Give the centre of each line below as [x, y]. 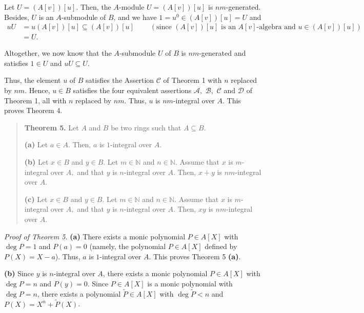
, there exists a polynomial [79, 293]
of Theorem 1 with [193, 80]
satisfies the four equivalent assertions [132, 90]
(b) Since [19, 273]
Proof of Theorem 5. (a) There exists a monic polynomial [95, 236]
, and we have [135, 17]
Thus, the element [33, 80]
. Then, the [94, 7]
